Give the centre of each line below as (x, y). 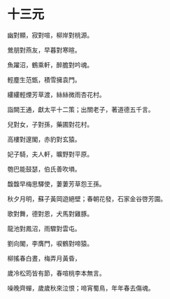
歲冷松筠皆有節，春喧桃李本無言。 (56, 273)
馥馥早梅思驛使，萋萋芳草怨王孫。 (56, 183)
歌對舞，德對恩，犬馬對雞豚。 (50, 214)
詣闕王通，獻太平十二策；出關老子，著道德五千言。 (81, 109)
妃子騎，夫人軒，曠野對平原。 (50, 154)
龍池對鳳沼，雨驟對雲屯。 (44, 228)
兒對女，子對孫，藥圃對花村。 (50, 124)
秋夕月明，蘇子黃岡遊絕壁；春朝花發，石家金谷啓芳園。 (87, 199)
